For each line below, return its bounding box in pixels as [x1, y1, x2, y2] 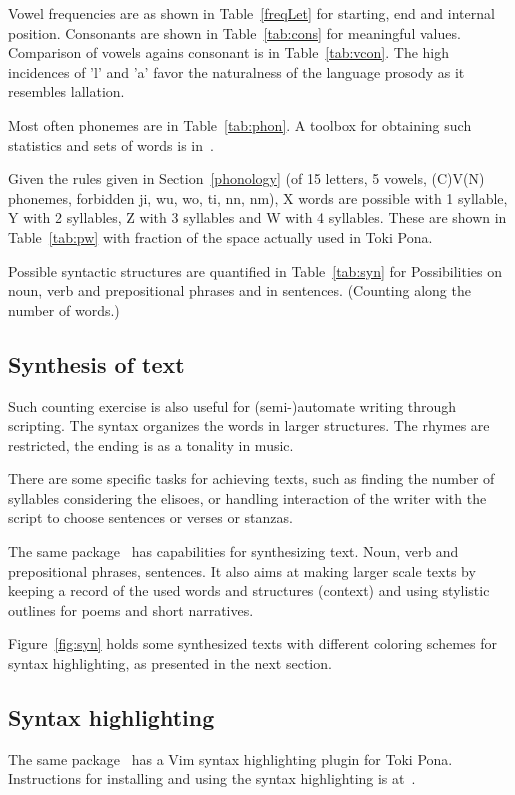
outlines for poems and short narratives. [8, 599, 254, 620]
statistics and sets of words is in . [8, 134, 214, 155]
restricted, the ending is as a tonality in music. [8, 434, 294, 455]
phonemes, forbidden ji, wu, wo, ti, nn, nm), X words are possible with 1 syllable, [8, 187, 508, 208]
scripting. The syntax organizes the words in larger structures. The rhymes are [8, 415, 490, 436]
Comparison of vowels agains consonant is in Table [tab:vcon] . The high [8, 42, 450, 63]
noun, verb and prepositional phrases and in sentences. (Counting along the [8, 280, 471, 301]
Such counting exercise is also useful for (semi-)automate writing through [8, 395, 457, 416]
